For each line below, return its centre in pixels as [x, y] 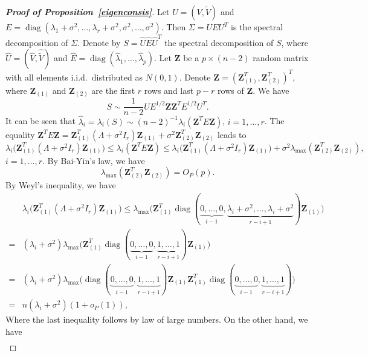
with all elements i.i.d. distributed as [74, 77]
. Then [173, 27]
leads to [232, 134]
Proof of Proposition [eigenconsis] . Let [88, 12]
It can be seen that [40, 121]
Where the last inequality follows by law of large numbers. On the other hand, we [157, 319]
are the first [113, 90]
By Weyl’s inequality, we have [61, 185]
